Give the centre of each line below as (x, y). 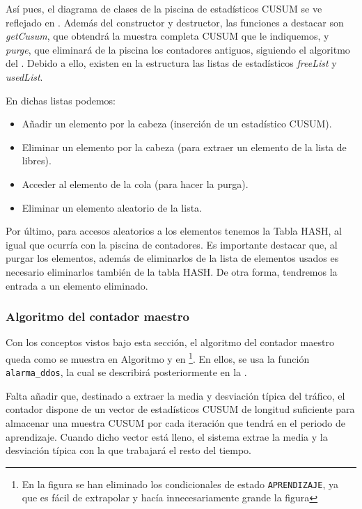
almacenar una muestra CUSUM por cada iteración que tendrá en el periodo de (176, 423)
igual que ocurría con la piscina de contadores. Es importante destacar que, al (172, 244)
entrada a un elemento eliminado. (77, 285)
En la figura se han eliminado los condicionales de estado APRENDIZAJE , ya (180, 484)
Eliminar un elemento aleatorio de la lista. (112, 207)
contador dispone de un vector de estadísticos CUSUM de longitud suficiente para (180, 409)
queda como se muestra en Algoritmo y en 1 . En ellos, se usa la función (158, 357)
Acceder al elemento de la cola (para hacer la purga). (135, 183)
